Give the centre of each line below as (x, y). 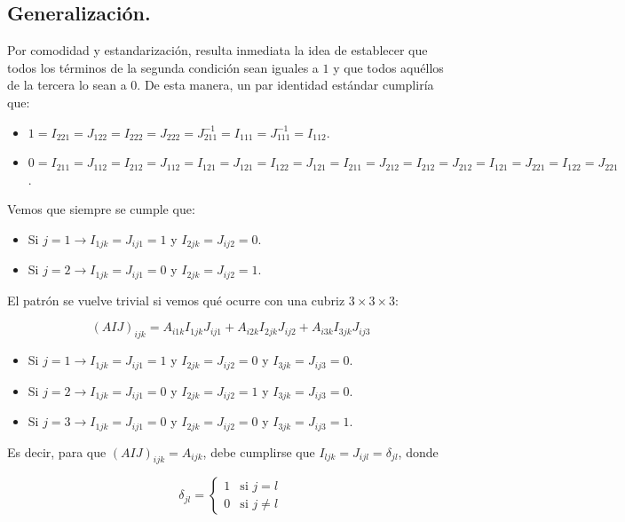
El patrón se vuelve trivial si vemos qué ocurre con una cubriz (176, 300)
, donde (418, 451)
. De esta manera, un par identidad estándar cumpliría (285, 85)
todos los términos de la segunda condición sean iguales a (163, 67)
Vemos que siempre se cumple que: (101, 209)
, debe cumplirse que (259, 451)
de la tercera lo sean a (67, 85)
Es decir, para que (57, 451)
